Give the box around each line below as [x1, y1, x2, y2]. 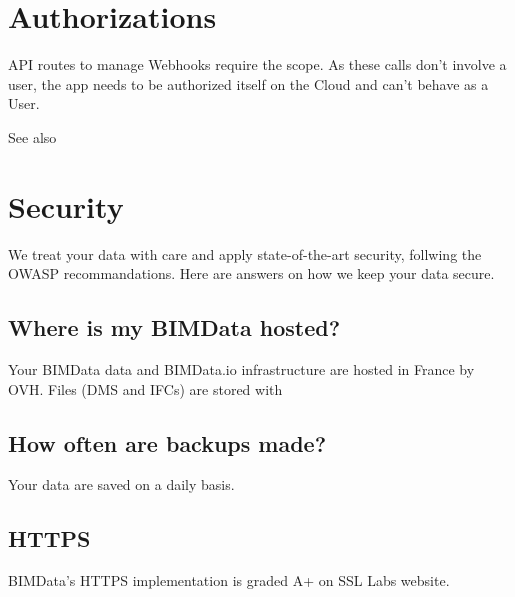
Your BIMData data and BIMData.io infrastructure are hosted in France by [8, 359, 475, 380]
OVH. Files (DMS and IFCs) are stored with [8, 378, 283, 399]
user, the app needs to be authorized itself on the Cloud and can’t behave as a [8, 73, 489, 94]
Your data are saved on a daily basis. [8, 474, 235, 495]
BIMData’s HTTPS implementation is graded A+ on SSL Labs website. [8, 570, 450, 591]
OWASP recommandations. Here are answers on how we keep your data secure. [8, 263, 495, 284]
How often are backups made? [8, 427, 327, 458]
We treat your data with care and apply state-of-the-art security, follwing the [8, 243, 482, 264]
